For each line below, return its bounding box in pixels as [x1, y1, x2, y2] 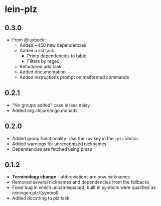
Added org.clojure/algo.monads [12, 107, 78, 114]
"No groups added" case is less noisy [12, 102, 90, 108]
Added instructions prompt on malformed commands [19, 74, 129, 80]
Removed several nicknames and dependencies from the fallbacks [12, 179, 150, 185]
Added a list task [19, 48, 55, 53]
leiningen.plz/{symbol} [12, 190, 59, 196]
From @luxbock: [12, 37, 46, 43]
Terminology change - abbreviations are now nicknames [12, 174, 130, 180]
